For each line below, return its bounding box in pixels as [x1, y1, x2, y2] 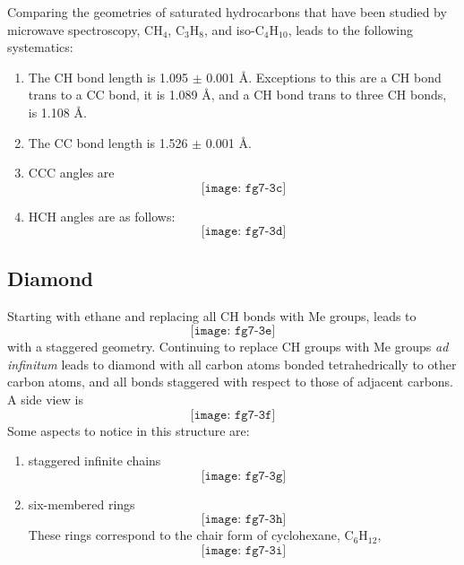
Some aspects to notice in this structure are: [7, 421, 250, 439]
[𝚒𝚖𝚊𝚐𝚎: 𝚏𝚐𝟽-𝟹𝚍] [201, 225, 287, 239]
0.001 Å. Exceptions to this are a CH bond [206, 67, 442, 86]
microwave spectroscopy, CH [7, 20, 163, 39]
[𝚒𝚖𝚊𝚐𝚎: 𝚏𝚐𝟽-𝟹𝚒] [201, 543, 287, 557]
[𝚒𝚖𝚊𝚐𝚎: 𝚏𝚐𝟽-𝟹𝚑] [201, 513, 287, 526]
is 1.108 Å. [28, 102, 87, 121]
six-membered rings [28, 494, 135, 513]
